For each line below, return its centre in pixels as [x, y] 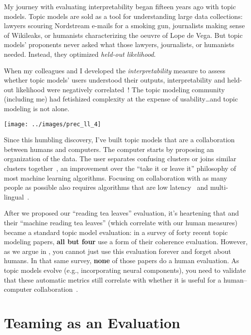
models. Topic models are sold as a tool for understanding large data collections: [123, 16]
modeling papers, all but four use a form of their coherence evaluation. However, [126, 242]
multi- [219, 187]
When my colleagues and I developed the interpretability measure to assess [115, 70]
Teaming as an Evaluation [92, 322]
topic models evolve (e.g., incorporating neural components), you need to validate [125, 270]
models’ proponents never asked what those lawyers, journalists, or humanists [119, 44]
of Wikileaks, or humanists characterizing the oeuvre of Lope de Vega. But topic [123, 35]
